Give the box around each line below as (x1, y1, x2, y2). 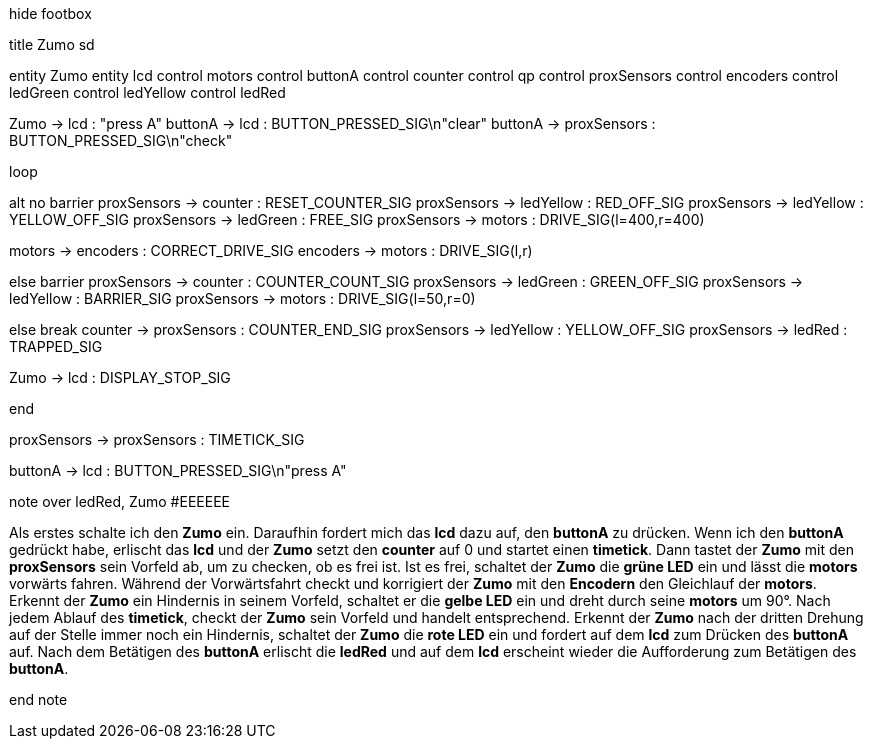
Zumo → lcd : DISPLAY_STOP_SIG (9, 369, 231, 386)
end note (9, 691, 68, 708)
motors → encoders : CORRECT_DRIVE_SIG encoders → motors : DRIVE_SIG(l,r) (9, 242, 533, 259)
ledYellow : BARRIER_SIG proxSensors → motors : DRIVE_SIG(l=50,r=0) (9, 290, 476, 307)
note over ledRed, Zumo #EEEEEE (9, 493, 230, 510)
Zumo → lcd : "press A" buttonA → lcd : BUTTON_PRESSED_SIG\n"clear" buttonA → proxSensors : (9, 115, 656, 132)
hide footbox (9, 5, 92, 22)
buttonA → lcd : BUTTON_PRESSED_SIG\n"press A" (9, 462, 347, 479)
